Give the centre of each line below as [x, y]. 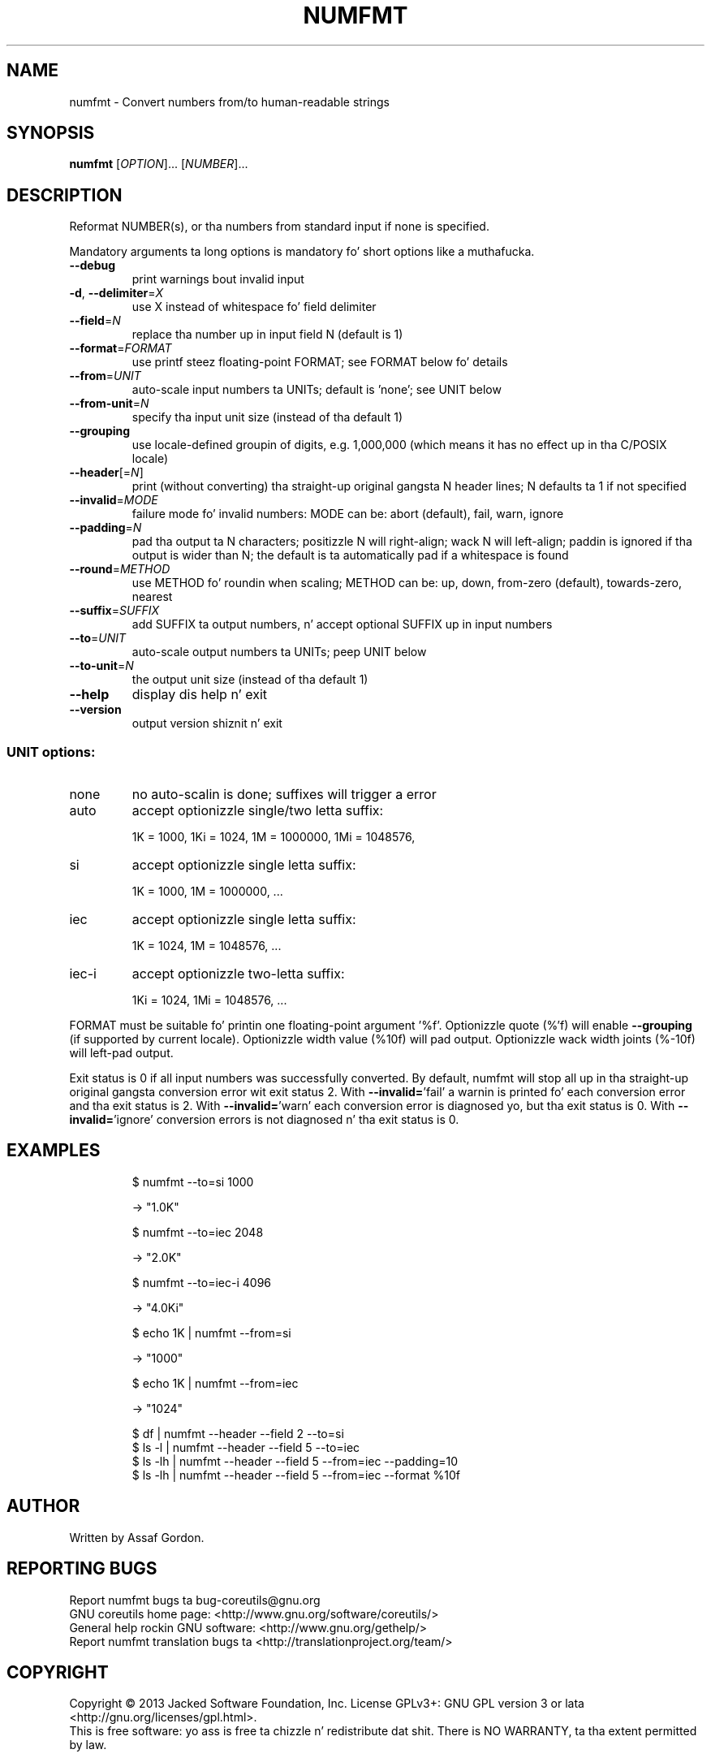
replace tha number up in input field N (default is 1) [267, 335]
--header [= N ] [106, 473]
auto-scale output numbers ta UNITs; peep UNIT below [279, 652]
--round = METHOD [120, 569]
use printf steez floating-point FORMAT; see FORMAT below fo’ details [320, 362]
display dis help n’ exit [200, 695]
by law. [88, 1745]
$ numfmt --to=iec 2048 [198, 1232]
